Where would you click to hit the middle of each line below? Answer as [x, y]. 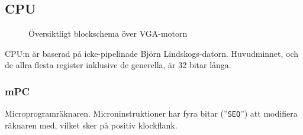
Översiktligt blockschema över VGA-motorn [108, 33]
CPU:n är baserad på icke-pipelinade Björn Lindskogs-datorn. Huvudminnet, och [152, 53]
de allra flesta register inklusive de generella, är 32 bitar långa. [118, 65]
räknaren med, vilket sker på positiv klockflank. [91, 125]
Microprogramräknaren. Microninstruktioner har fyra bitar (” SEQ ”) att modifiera [151, 113]
